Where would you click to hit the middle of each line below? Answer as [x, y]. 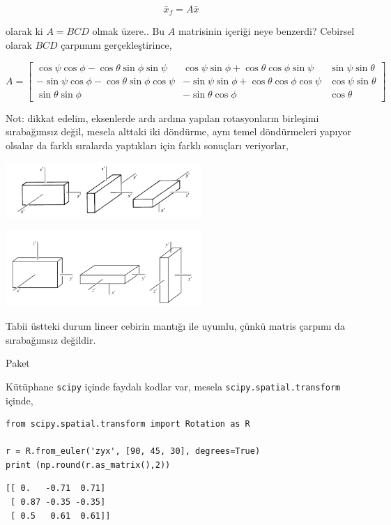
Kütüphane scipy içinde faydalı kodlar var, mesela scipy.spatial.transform [173, 386]
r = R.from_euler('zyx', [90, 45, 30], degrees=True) [133, 451]
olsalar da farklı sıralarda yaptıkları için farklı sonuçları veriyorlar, [147, 145]
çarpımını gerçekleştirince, [116, 45]
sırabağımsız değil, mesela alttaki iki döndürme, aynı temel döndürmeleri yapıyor [178, 131]
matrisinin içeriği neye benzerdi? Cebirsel [266, 31]
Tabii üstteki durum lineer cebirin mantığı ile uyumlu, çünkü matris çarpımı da [175, 326]
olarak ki [24, 31]
